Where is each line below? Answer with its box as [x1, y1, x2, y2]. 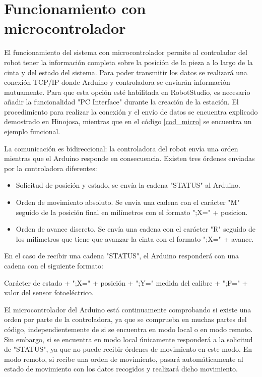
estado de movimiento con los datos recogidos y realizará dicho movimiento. [4, 363, 238, 374]
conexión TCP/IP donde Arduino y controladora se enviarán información [4, 77, 230, 87]
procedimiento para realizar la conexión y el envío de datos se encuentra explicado [4, 106, 258, 117]
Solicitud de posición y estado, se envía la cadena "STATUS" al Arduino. [16, 180, 240, 190]
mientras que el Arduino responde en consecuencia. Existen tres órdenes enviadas [4, 153, 255, 164]
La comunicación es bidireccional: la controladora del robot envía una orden [4, 143, 238, 153]
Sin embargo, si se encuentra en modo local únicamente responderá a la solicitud [4, 334, 253, 344]
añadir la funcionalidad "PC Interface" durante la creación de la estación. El [4, 96, 239, 107]
